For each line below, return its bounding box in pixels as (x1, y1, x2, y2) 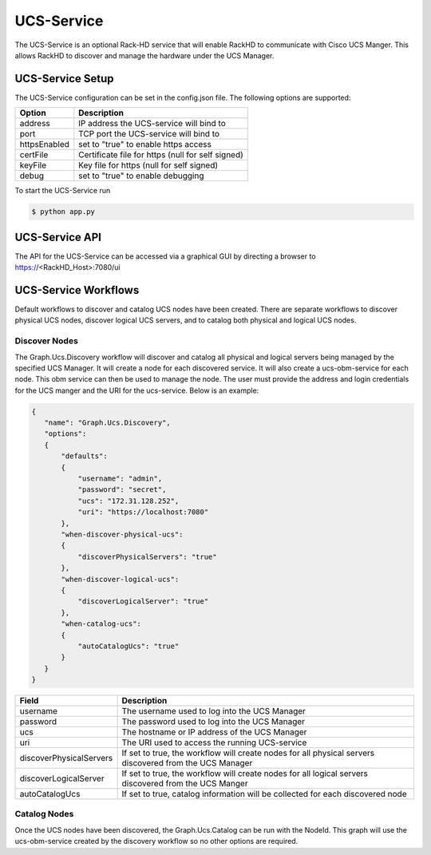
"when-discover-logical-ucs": (61, 575, 180, 584)
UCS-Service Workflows (14, 283, 140, 297)
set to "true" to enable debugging (78, 170, 204, 181)
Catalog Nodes (14, 809, 74, 820)
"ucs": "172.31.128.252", (77, 496, 180, 505)
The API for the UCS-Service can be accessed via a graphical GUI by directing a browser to (14, 251, 316, 261)
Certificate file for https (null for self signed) (78, 149, 243, 160)
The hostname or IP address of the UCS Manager (121, 726, 307, 738)
